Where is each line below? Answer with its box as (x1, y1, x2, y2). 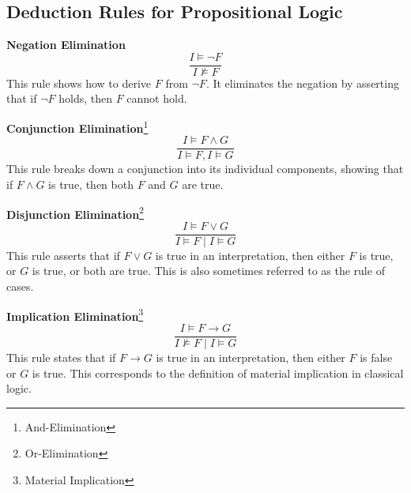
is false (360, 348, 393, 365)
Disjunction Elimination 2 (6, 203, 144, 222)
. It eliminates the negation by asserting (205, 74, 399, 91)
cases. (6, 278, 34, 295)
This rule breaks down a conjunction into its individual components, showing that (6, 160, 404, 177)
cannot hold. (126, 90, 187, 107)
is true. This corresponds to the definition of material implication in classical (32, 364, 404, 381)
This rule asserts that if (6, 246, 120, 263)
